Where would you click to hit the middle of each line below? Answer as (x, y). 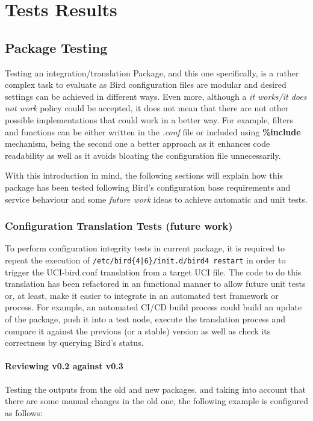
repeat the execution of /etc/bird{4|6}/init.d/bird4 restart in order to (145, 260)
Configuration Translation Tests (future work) (119, 226)
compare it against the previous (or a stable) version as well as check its (138, 330)
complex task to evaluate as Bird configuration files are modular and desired (146, 85)
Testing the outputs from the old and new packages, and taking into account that (156, 389)
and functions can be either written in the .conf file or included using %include (153, 131)
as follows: (24, 412)
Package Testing (56, 47)
